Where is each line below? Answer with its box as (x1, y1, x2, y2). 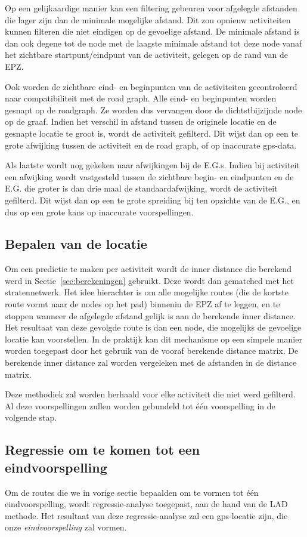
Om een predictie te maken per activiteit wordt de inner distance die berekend (5, 263, 292, 275)
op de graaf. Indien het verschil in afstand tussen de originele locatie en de (5, 115, 277, 128)
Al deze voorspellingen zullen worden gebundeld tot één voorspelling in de (5, 399, 275, 412)
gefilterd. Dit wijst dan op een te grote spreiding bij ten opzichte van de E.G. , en (5, 193, 300, 206)
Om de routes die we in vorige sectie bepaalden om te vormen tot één (5, 486, 259, 498)
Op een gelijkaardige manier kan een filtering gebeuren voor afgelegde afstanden (5, 2, 297, 14)
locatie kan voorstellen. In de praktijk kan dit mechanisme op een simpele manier (5, 332, 302, 345)
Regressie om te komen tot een (5, 440, 200, 459)
